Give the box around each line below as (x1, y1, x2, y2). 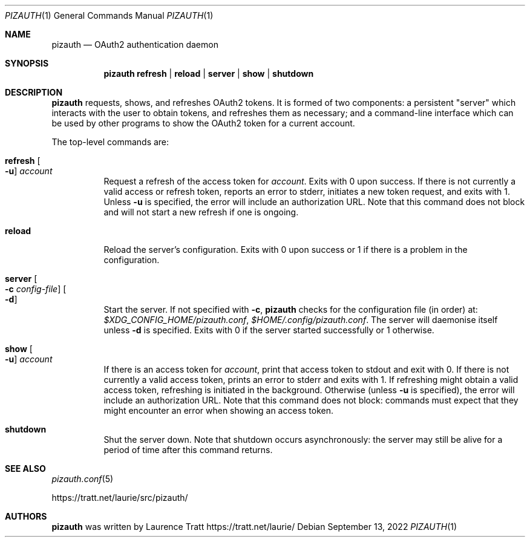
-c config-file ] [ (5, 284, 67, 294)
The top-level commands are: (51, 137, 169, 147)
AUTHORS (5, 511, 47, 521)
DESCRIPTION (5, 87, 63, 97)
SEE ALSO (5, 463, 46, 474)
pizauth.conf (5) (51, 474, 114, 484)
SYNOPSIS (5, 58, 49, 68)
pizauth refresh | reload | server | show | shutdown (103, 68, 314, 79)
